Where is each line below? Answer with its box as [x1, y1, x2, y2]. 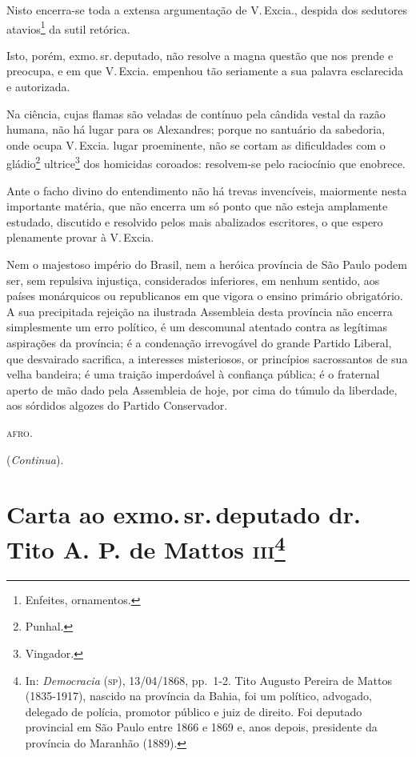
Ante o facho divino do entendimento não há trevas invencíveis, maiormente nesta [6, 182, 407, 198]
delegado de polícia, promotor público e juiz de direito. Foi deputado [25, 703, 362, 719]
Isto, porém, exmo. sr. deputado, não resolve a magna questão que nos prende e [6, 46, 394, 63]
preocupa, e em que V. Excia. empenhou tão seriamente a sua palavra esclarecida [6, 62, 403, 79]
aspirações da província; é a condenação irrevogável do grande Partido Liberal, [6, 334, 392, 350]
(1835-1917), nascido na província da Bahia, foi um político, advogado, [25, 687, 372, 704]
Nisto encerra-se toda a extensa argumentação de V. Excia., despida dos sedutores [6, 2, 407, 18]
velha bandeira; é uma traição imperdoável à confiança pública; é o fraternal [6, 366, 380, 383]
